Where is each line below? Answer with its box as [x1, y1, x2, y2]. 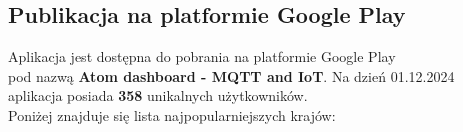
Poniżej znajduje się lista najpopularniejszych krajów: [8, 104, 336, 125]
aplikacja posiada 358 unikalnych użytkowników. [8, 85, 308, 106]
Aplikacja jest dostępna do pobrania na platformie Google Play [8, 46, 396, 67]
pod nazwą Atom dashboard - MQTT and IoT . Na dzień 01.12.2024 [8, 65, 455, 86]
